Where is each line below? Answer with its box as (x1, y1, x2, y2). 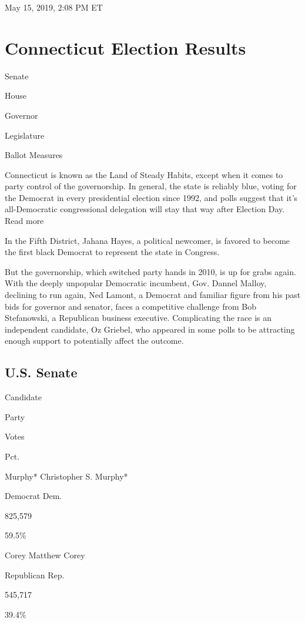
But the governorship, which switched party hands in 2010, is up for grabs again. (5, 265, 296, 277)
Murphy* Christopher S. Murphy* (5, 470, 128, 482)
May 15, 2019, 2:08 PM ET (5, 1, 103, 13)
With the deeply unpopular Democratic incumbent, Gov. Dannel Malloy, (5, 277, 267, 289)
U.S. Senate (5, 363, 78, 381)
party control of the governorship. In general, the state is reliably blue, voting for (5, 180, 297, 192)
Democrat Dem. (5, 490, 62, 502)
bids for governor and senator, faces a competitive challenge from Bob (5, 300, 256, 312)
